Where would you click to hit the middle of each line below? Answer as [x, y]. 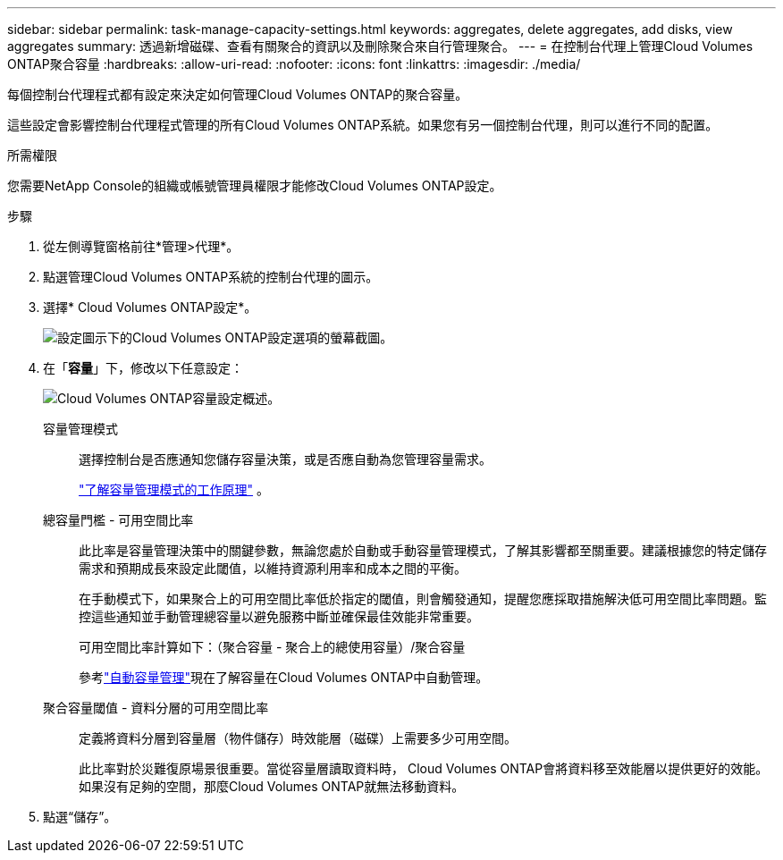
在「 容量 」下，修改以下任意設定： [143, 368]
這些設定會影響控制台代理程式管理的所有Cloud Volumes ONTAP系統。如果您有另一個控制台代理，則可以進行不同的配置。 [363, 125]
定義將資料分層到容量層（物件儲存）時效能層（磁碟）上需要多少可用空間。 [298, 738]
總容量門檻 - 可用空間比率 [118, 520]
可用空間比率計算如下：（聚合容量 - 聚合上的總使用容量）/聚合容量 [272, 647]
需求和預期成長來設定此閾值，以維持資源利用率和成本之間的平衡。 [273, 568]
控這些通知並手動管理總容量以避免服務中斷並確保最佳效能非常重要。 [279, 616]
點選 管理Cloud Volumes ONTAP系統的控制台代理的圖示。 [211, 277]
